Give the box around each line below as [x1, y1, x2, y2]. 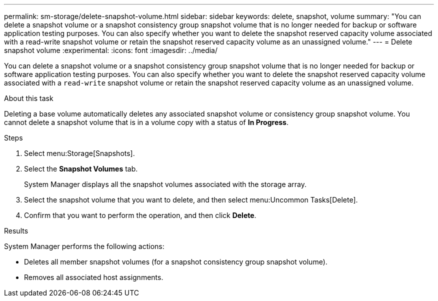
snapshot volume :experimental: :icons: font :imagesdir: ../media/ [4, 46, 218, 54]
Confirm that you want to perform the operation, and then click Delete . [24, 211, 256, 219]
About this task [4, 94, 53, 102]
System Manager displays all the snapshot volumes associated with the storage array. [24, 180, 307, 188]
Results [4, 226, 28, 235]
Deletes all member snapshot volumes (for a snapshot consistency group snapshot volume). [24, 257, 327, 266]
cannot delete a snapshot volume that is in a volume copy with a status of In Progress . [4, 118, 288, 126]
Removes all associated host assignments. [24, 273, 163, 281]
